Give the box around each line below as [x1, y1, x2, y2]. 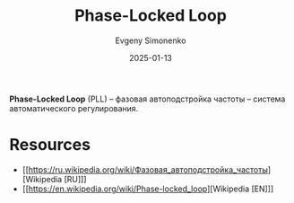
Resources [9, 135, 91, 155]
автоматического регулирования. [9, 102, 139, 113]
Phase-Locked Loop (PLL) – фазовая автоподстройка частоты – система [9, 93, 286, 104]
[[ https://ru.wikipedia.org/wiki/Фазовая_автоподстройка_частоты [22, 163, 269, 175]
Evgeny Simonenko [115, 35, 186, 46]
